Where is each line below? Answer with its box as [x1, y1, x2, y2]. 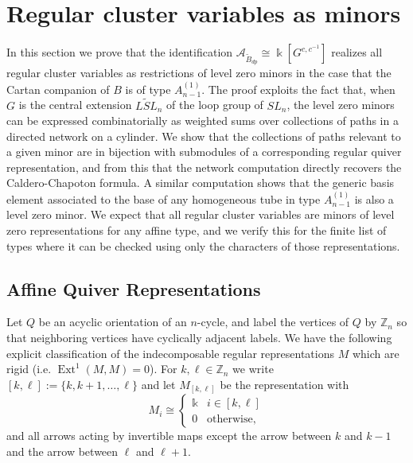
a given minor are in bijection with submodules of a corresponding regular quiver [6, 143, 402, 160]
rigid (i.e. [6, 360, 52, 377]
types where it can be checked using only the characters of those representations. [6, 237, 400, 254]
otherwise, [207, 413, 256, 425]
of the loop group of [166, 96, 263, 113]
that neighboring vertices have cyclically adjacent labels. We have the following [6, 329, 392, 346]
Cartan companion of [6, 80, 110, 97]
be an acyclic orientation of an [38, 313, 187, 330]
